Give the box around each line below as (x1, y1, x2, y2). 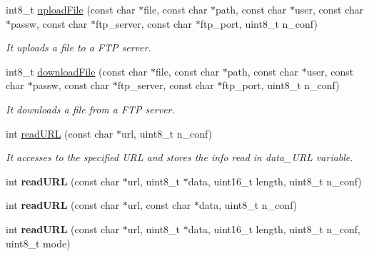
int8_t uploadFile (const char (6, 2, 136, 16)
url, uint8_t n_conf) (121, 126, 213, 140)
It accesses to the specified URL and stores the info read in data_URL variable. (6, 150, 353, 165)
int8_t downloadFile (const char (6, 63, 148, 78)
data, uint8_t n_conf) (198, 198, 298, 213)
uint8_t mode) (6, 235, 71, 250)
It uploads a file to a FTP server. (6, 40, 151, 55)
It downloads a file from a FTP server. (6, 101, 175, 116)
